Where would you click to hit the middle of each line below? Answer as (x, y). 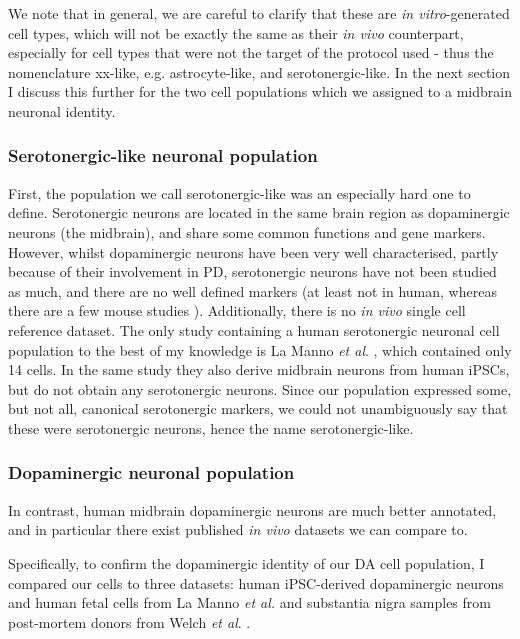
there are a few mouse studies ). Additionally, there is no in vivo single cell (237, 310)
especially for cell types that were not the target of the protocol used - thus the (251, 52)
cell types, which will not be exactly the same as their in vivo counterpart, (236, 32)
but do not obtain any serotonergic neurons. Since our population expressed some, (260, 388)
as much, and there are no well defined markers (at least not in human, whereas (252, 290)
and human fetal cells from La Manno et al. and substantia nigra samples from (249, 602)
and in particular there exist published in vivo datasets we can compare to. (238, 529)
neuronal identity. (62, 110)
